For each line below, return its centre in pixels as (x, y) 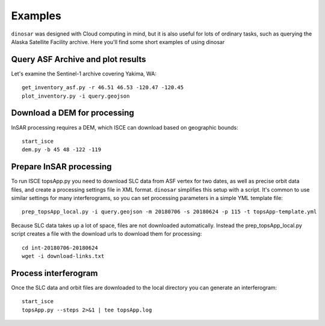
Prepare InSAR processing (61, 167)
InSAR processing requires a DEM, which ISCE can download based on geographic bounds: (125, 127)
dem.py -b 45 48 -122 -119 (62, 150)
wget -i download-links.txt (63, 256)
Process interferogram (54, 273)
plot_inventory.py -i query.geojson (76, 96)
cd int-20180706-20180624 (60, 248)
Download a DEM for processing (73, 113)
